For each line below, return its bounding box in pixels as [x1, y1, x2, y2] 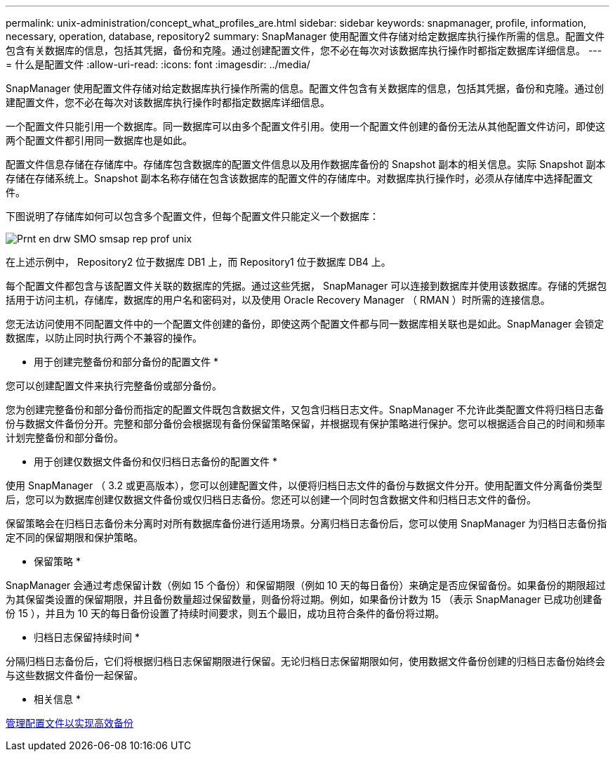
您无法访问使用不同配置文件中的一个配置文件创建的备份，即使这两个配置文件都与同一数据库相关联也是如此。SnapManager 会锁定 [6, 318, 604, 330]
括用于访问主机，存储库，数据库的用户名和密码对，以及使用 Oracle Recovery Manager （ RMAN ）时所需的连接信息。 [6, 294, 550, 306]
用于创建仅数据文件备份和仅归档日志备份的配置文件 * [34, 455, 277, 467]
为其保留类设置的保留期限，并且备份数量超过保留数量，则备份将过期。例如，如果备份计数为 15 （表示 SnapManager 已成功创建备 [6, 593, 603, 605]
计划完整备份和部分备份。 [6, 432, 124, 444]
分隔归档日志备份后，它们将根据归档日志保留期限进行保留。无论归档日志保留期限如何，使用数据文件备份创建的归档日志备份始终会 [6, 655, 605, 667]
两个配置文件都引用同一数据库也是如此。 [6, 134, 192, 146]
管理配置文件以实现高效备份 [6, 717, 133, 729]
